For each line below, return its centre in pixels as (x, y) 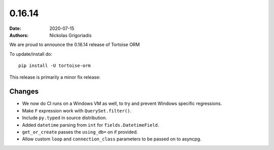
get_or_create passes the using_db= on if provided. (80, 132)
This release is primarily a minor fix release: (55, 77)
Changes (24, 91)
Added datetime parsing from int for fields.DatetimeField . (91, 125)
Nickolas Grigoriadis (71, 35)
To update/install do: (31, 54)
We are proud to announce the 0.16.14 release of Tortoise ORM (75, 45)
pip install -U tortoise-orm (55, 66)
